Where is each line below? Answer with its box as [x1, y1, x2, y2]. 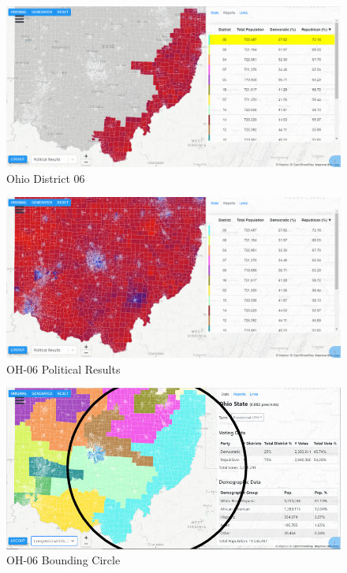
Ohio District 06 [6, 169, 85, 186]
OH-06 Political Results [6, 360, 121, 377]
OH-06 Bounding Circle [6, 552, 121, 568]
